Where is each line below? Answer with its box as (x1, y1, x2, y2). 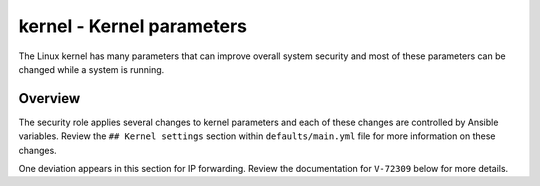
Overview (18, 90, 81, 107)
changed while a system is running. (18, 63, 165, 75)
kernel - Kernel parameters (18, 15, 248, 37)
